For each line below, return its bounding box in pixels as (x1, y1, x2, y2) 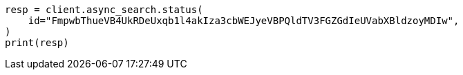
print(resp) (5, 37, 69, 48)
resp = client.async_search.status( (5, 4, 203, 15)
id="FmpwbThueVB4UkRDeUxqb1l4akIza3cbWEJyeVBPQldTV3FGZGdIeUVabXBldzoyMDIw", (28, 15, 460, 26)
